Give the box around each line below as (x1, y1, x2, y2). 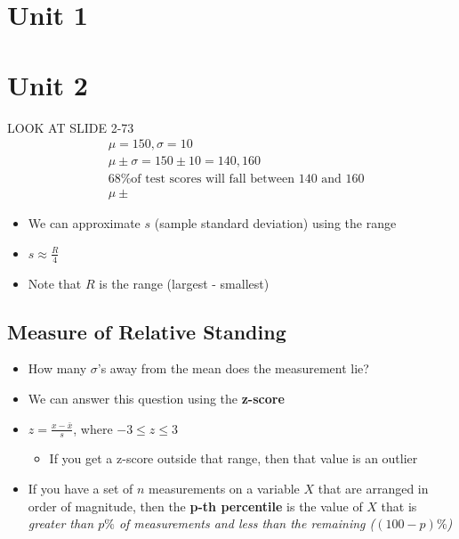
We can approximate (28, 214, 141, 233)
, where (73, 419, 113, 437)
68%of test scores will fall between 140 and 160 (108, 173, 365, 186)
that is (381, 496, 417, 515)
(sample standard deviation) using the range (154, 214, 397, 233)
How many (28, 359, 87, 378)
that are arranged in (318, 479, 429, 498)
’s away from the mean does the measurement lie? (97, 359, 369, 378)
